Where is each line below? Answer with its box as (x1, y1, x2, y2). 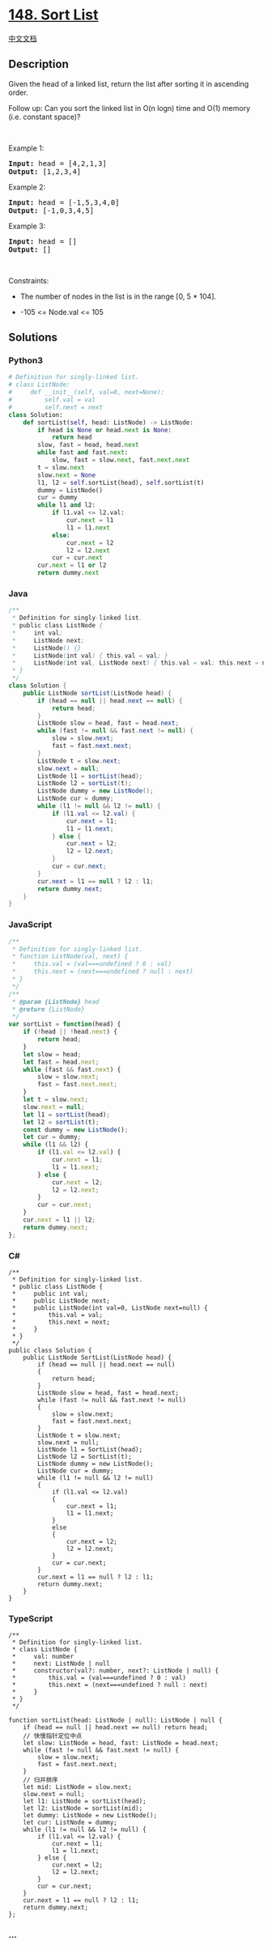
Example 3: (8, 221, 46, 231)
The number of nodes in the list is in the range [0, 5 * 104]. (19, 291, 217, 301)
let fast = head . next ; (23, 1058, 100, 1066)
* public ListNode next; (11, 1297, 111, 1305)
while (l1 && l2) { (23, 1141, 89, 1149)
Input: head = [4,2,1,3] (8, 159, 107, 168)
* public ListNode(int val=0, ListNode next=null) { (11, 1303, 208, 1312)
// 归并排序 (23, 1776, 58, 1784)
